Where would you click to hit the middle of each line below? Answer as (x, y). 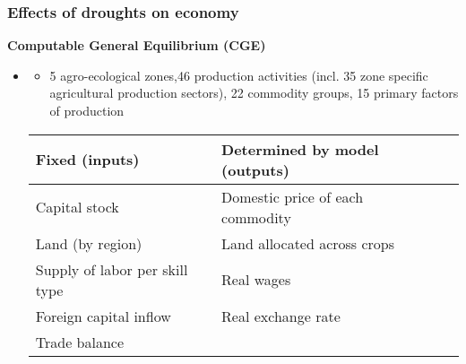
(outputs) (255, 169)
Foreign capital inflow (103, 316)
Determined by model (300, 149)
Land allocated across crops (308, 243)
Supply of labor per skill (112, 269)
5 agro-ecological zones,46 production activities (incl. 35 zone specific (239, 75)
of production (87, 110)
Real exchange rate (281, 316)
